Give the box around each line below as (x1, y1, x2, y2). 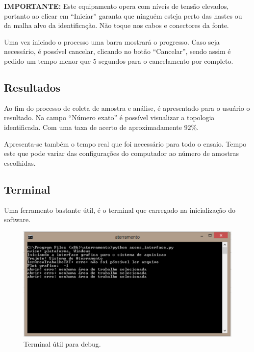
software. (4, 214, 31, 225)
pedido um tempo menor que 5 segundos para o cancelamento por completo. (4, 55, 233, 66)
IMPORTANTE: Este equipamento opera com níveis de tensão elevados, (4, 1, 229, 11)
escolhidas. (4, 157, 36, 168)
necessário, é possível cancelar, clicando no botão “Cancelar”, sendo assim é (4, 46, 231, 56)
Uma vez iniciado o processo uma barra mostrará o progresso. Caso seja (4, 36, 220, 47)
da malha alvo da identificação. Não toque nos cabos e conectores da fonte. (4, 20, 229, 30)
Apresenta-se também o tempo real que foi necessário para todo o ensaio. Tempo (4, 138, 247, 149)
